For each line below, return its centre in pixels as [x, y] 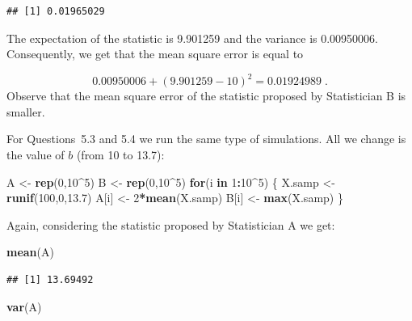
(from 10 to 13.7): [120, 155]
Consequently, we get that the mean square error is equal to [155, 54]
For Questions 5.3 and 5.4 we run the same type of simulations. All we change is [206, 139]
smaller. [26, 111]
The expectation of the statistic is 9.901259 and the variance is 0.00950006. [192, 38]
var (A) [24, 306]
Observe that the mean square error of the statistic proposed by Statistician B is [206, 96]
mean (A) [30, 252]
